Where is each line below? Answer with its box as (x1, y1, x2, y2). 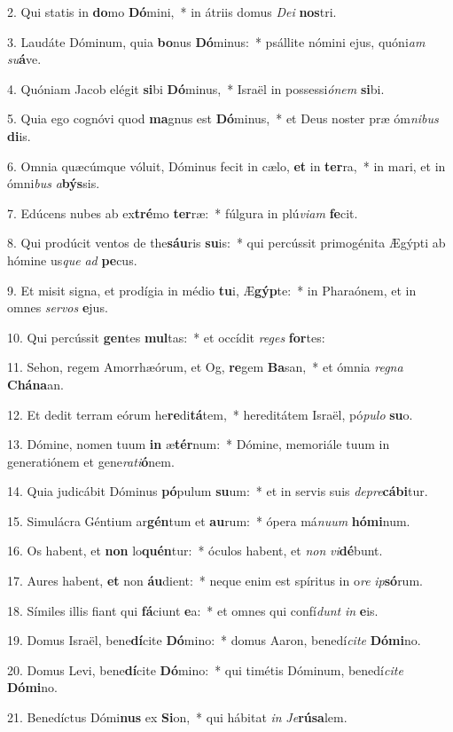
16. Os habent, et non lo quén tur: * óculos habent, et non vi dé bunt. (7, 541, 383, 560)
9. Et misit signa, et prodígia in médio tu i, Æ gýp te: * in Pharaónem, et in (7, 280, 417, 299)
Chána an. (7, 374, 64, 393)
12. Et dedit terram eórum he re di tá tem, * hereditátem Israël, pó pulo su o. (7, 405, 413, 423)
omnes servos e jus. (7, 298, 108, 317)
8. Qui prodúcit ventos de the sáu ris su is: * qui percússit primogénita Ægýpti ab (7, 233, 446, 252)
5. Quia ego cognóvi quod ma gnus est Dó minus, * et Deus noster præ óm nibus (7, 109, 439, 128)
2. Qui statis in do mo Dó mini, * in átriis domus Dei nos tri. (7, 3, 337, 20)
